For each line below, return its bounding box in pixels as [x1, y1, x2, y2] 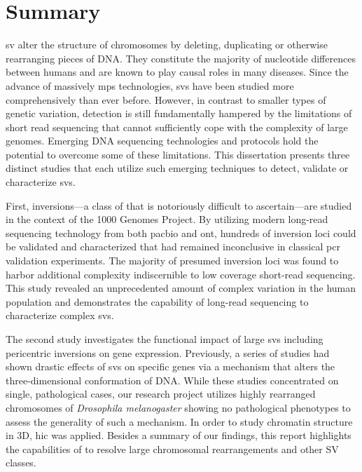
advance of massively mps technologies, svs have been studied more [6, 78, 294, 93]
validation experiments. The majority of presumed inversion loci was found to [6, 253, 339, 268]
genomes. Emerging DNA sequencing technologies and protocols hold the [6, 133, 319, 148]
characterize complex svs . [6, 308, 114, 323]
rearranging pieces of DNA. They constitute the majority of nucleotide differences [6, 50, 356, 65]
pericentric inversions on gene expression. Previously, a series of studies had [6, 345, 330, 360]
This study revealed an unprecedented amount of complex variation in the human [6, 281, 356, 295]
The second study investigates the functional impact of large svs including [6, 332, 323, 346]
